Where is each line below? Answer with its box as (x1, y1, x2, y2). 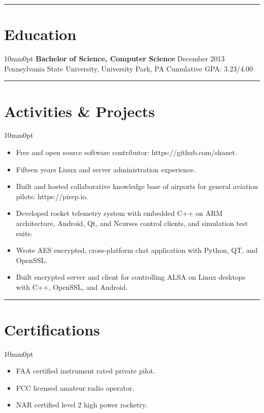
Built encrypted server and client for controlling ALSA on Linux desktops (16, 272, 246, 282)
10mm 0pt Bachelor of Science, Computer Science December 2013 (4, 53, 225, 64)
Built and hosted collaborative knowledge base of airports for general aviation (16, 181, 258, 192)
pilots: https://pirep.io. (16, 191, 88, 201)
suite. (16, 228, 33, 238)
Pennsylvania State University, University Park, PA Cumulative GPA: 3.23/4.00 (4, 63, 253, 73)
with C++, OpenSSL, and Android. (16, 281, 128, 292)
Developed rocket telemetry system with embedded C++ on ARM (16, 208, 223, 218)
